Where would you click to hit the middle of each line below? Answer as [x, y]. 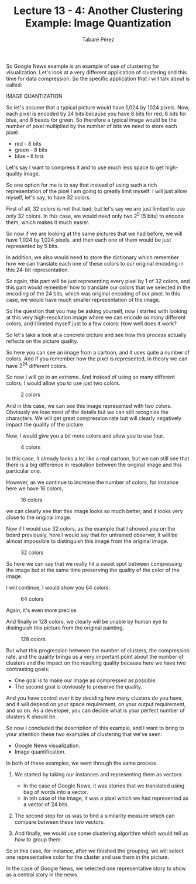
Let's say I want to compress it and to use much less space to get [85, 167]
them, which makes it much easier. [48, 222]
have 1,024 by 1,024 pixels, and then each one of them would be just [89, 240]
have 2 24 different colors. [37, 365]
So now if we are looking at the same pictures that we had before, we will [94, 233]
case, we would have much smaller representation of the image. [83, 300]
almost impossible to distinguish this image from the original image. [87, 541]
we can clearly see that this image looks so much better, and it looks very [94, 511]
